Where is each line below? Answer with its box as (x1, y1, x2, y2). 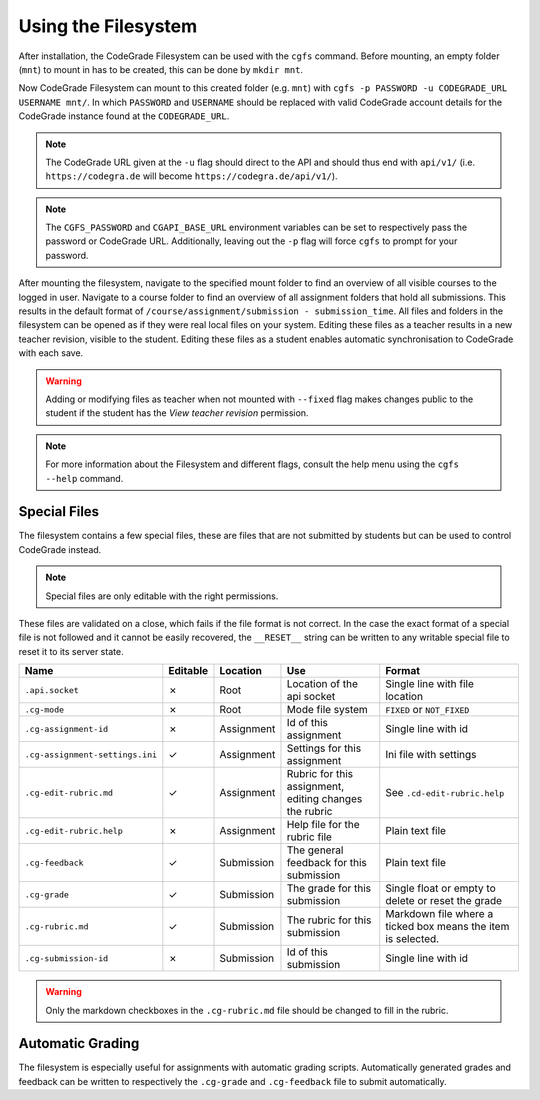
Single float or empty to (385, 881, 497, 895)
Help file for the (286, 818, 360, 832)
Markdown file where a (385, 907, 494, 921)
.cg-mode (24, 704, 65, 715)
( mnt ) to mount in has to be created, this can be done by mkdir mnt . (18, 63, 304, 75)
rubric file (286, 830, 332, 844)
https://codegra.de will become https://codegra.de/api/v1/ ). (45, 170, 339, 182)
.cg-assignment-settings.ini (24, 749, 158, 760)
